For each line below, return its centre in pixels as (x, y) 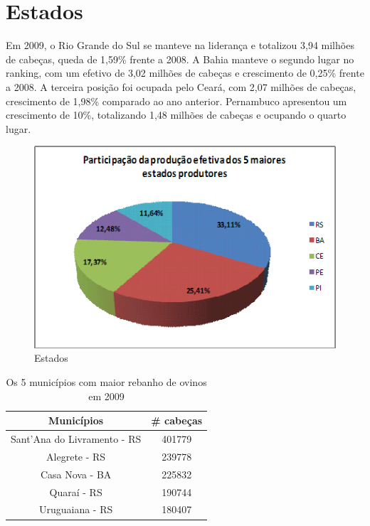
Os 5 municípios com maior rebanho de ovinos (106, 382)
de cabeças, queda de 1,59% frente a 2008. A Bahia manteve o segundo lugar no (180, 59)
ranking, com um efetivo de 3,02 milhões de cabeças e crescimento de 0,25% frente (185, 73)
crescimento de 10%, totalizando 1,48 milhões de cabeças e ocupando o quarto (176, 115)
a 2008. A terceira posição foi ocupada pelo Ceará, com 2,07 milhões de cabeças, (181, 86)
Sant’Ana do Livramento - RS (76, 439)
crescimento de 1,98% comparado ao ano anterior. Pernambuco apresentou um (176, 101)
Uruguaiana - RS (76, 509)
